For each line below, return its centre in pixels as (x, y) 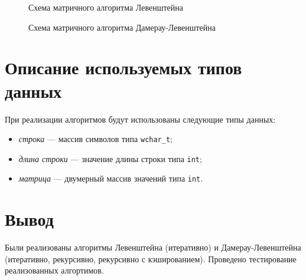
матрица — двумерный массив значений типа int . (111, 178)
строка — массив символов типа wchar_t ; (95, 139)
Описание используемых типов (123, 67)
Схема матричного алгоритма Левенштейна (106, 7)
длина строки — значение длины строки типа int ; (110, 158)
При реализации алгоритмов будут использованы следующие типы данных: (140, 119)
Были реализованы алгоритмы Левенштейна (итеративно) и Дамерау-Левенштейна (153, 247)
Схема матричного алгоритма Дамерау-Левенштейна (122, 27)
